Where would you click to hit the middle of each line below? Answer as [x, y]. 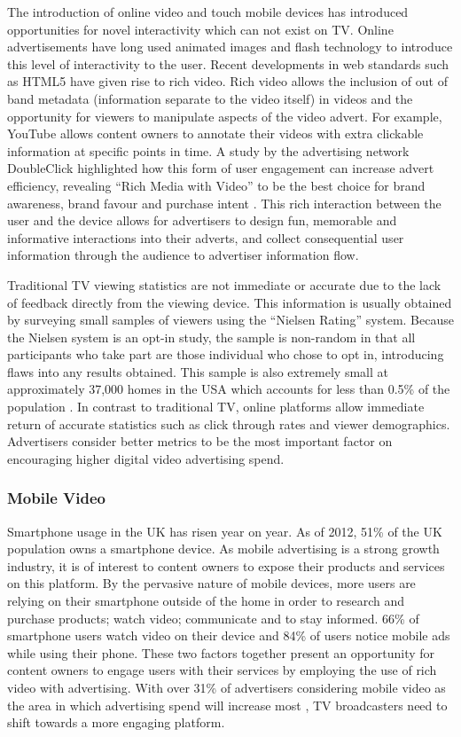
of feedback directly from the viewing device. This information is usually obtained [230, 302]
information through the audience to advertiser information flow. [183, 255]
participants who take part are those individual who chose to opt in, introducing [226, 354]
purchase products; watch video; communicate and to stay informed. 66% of [213, 618]
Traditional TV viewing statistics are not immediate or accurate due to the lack [224, 284]
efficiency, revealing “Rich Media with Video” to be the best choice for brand [216, 185]
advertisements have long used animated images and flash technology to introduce [230, 47]
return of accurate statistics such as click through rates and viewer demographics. [229, 423]
